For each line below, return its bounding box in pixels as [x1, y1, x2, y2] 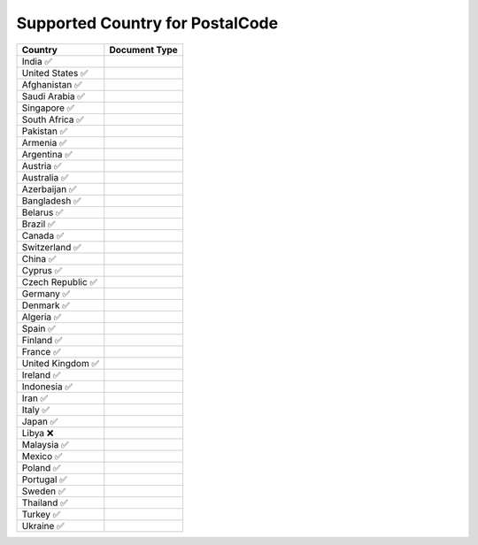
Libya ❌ [21, 426, 54, 439]
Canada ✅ [21, 229, 65, 242]
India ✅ [21, 55, 53, 67]
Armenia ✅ [21, 136, 67, 149]
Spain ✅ [21, 322, 57, 334]
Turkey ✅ [21, 508, 61, 520]
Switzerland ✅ [21, 241, 81, 253]
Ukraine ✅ [21, 519, 66, 532]
